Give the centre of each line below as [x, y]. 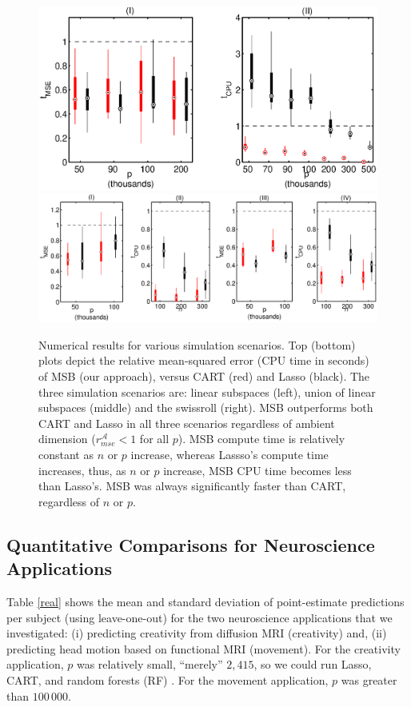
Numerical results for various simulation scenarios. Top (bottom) [197, 344]
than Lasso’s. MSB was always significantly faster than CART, [192, 486]
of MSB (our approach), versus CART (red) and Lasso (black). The [204, 376]
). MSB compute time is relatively [261, 439]
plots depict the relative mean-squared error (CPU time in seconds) [204, 360]
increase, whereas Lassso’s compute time [229, 455]
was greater [369, 679]
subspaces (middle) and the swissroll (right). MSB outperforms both [206, 407]
